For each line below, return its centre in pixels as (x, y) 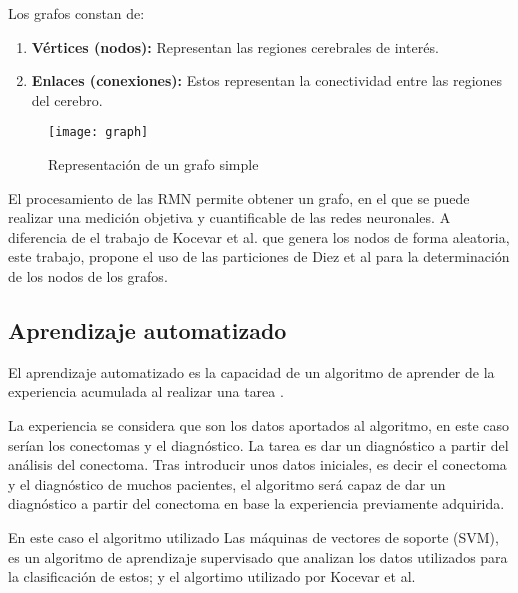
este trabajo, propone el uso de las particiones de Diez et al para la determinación (259, 256)
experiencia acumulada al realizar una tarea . (146, 391)
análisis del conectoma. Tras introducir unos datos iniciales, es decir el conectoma (257, 464)
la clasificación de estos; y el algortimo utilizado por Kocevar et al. (212, 576)
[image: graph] (98, 132)
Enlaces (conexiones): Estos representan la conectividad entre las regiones (267, 80)
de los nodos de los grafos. (88, 276)
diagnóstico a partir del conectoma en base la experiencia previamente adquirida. (256, 503)
